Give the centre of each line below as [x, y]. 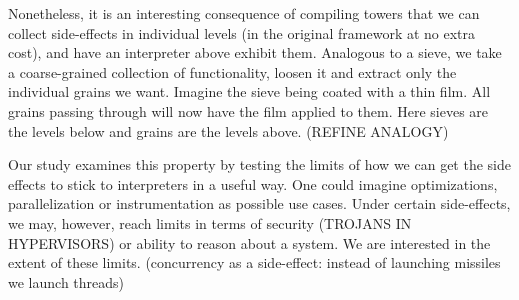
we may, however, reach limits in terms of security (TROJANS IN [210, 222]
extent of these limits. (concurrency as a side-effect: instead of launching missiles [254, 262]
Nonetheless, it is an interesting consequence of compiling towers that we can [244, 13]
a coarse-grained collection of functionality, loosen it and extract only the [232, 71]
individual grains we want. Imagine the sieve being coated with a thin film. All [249, 91]
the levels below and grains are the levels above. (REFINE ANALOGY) [228, 130]
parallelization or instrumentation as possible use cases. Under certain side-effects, [259, 203]
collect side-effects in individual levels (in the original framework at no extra [242, 32]
